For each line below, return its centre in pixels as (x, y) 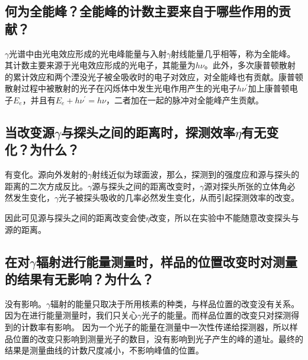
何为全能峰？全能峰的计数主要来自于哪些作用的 (142, 11)
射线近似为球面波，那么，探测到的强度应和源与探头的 (196, 174)
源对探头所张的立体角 (246, 186)
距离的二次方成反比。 (46, 186)
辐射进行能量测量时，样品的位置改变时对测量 (166, 261)
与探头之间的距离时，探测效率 (148, 132)
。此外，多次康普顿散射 (250, 65)
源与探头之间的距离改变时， (146, 186)
